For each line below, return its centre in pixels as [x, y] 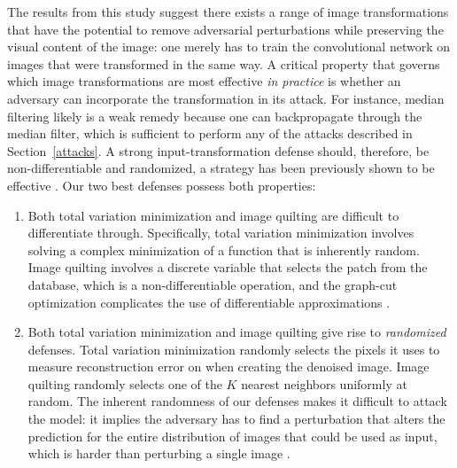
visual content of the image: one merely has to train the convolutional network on [228, 47]
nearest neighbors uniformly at [324, 383]
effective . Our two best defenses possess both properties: [162, 185]
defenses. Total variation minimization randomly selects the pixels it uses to [234, 349]
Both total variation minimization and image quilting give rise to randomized [237, 332]
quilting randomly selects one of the [125, 383]
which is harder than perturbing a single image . [159, 453]
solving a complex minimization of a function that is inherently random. [224, 250]
